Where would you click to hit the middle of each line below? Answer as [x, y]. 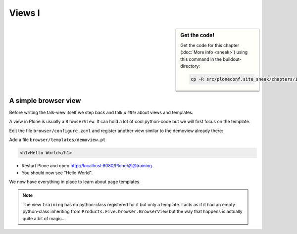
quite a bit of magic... [44, 218]
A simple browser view [45, 101]
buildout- [232, 59]
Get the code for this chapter [210, 45]
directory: [190, 66]
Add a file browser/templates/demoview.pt [57, 140]
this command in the [201, 59]
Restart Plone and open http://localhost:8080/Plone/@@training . [87, 166]
